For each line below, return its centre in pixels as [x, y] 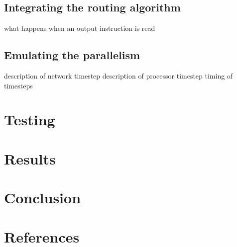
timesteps [18, 85]
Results [30, 158]
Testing [30, 120]
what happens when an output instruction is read [80, 28]
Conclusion [43, 198]
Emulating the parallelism [72, 55]
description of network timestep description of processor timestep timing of [118, 76]
